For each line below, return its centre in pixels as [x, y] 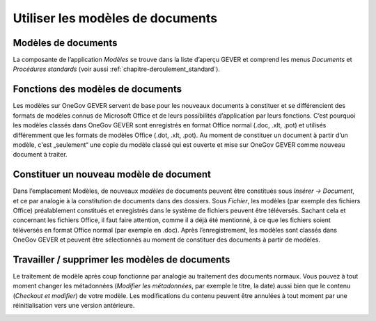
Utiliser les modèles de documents [115, 18]
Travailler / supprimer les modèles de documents [122, 259]
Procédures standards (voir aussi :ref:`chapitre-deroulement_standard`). [117, 69]
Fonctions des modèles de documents [97, 89]
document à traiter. [40, 155]
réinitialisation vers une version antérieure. [74, 306]
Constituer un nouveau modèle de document [112, 174]
